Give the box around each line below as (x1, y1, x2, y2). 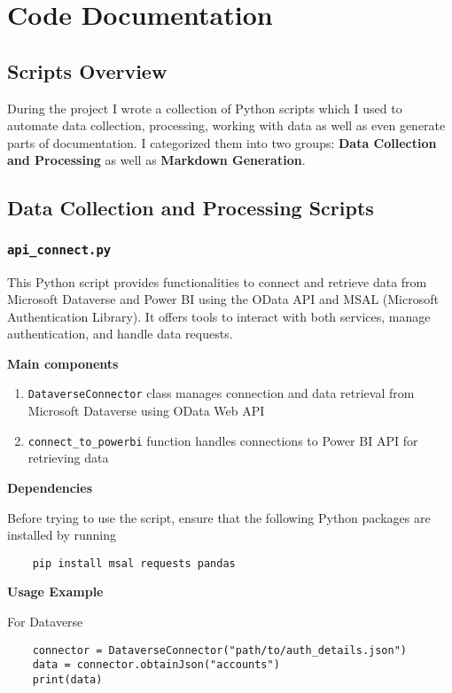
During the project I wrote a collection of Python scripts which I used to (7, 98, 402, 117)
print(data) (32, 673, 103, 686)
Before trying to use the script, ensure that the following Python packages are (7, 508, 431, 526)
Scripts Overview (7, 57, 168, 84)
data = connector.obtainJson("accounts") (32, 658, 280, 672)
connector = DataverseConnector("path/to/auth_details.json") (32, 643, 408, 657)
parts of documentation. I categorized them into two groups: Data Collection (7, 133, 437, 152)
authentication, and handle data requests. (7, 324, 233, 343)
